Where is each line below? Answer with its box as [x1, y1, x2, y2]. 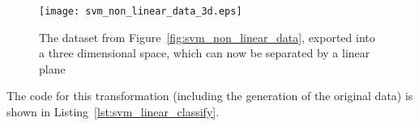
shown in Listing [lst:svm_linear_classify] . [6, 103, 220, 120]
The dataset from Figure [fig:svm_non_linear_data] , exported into [39, 28, 375, 45]
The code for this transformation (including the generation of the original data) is [6, 87, 413, 104]
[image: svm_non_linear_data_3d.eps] [39, 6, 242, 17]
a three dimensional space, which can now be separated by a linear [39, 44, 370, 61]
